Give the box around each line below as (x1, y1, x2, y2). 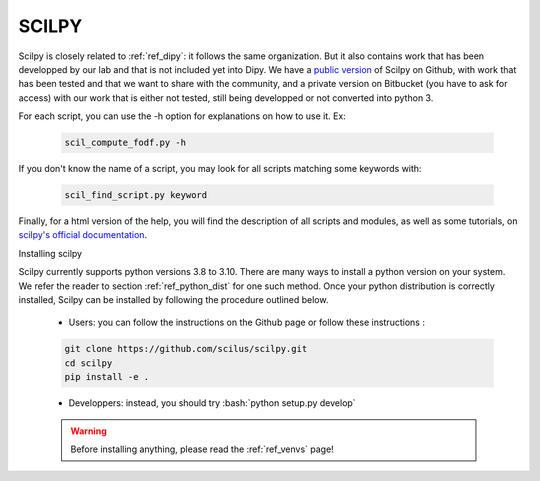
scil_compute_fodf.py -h (64, 137, 187, 149)
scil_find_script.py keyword (64, 190, 208, 201)
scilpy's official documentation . (18, 229, 148, 241)
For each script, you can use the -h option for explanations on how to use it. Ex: (18, 110, 347, 122)
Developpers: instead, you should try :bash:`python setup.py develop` (68, 397, 356, 409)
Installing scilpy (18, 247, 83, 259)
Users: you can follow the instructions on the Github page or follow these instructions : (68, 316, 425, 329)
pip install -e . (64, 371, 150, 383)
